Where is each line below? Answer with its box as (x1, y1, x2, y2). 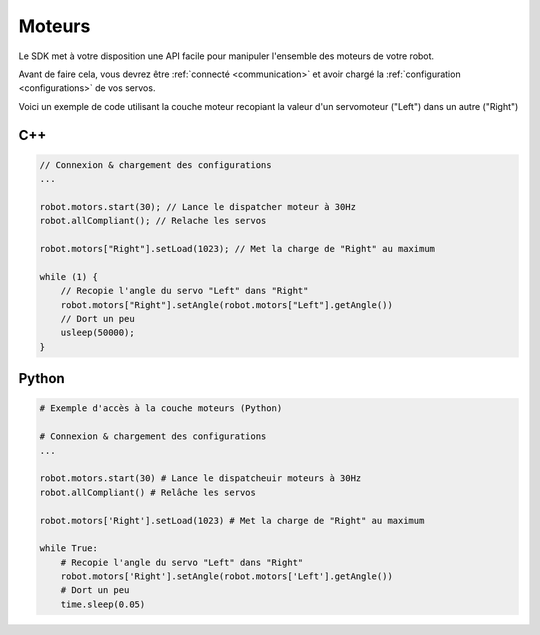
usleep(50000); (60, 327, 135, 339)
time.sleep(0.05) (60, 598, 146, 610)
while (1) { (39, 271, 99, 282)
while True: (39, 543, 99, 554)
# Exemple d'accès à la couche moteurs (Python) (39, 403, 283, 414)
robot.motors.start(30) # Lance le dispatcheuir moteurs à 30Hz (39, 473, 362, 484)
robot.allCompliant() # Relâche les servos (39, 486, 257, 498)
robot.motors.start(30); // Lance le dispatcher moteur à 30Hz (39, 201, 357, 212)
